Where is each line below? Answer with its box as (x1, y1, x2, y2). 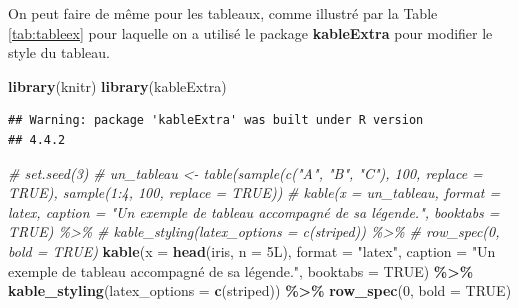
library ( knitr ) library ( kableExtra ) (8, 75, 227, 96)
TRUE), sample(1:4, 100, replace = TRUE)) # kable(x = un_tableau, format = (8, 182, 501, 203)
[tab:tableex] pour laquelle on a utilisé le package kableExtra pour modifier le (8, 22, 493, 43)
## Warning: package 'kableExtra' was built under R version (8, 113, 424, 128)
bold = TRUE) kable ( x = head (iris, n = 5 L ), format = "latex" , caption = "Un (8, 240, 496, 261)
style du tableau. (8, 42, 110, 63)
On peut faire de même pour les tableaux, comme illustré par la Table (8, 3, 438, 23)
